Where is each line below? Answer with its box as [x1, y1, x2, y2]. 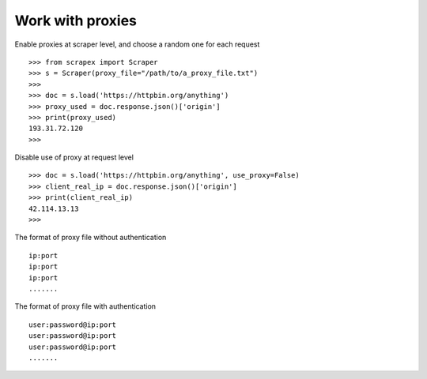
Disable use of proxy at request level [14, 152, 134, 162]
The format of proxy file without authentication [14, 233, 167, 242]
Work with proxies [14, 12, 138, 29]
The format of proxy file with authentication [14, 302, 157, 311]
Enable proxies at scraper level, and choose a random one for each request [14, 39, 260, 49]
